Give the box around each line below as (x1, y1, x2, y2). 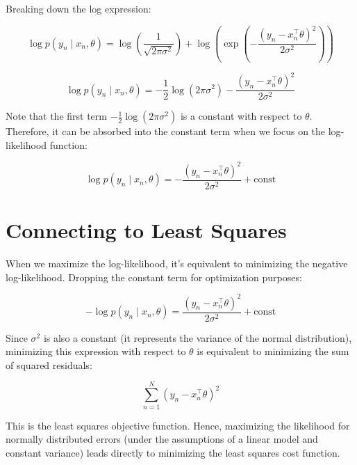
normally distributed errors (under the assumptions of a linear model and (6, 432, 318, 446)
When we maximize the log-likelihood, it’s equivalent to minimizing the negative (6, 255, 348, 270)
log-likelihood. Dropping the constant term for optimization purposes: (6, 269, 302, 284)
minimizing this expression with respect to (6, 344, 186, 358)
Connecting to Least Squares (6, 216, 287, 244)
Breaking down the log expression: (6, 1, 151, 15)
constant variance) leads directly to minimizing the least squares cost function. (6, 445, 340, 459)
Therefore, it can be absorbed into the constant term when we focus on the (6, 124, 326, 139)
